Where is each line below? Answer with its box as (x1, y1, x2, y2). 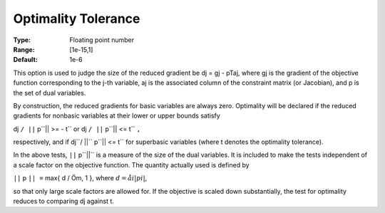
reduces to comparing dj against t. (13, 197, 114, 206)
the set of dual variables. (13, 88, 86, 97)
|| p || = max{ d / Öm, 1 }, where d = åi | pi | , (13, 174, 148, 182)
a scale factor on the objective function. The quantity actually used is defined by (13, 160, 250, 169)
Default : (13, 56, 38, 64)
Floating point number (69, 36, 135, 44)
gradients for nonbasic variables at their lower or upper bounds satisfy (13, 111, 220, 120)
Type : (13, 36, 31, 44)
